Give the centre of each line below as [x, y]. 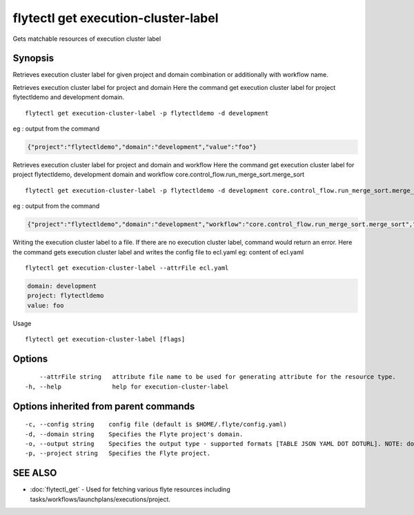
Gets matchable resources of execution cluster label [87, 39]
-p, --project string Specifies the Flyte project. [118, 453]
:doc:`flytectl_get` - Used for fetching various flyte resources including [130, 489]
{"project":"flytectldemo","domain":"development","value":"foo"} [142, 147]
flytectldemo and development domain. [68, 97]
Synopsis [33, 58]
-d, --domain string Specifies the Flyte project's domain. [134, 434]
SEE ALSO [35, 473]
